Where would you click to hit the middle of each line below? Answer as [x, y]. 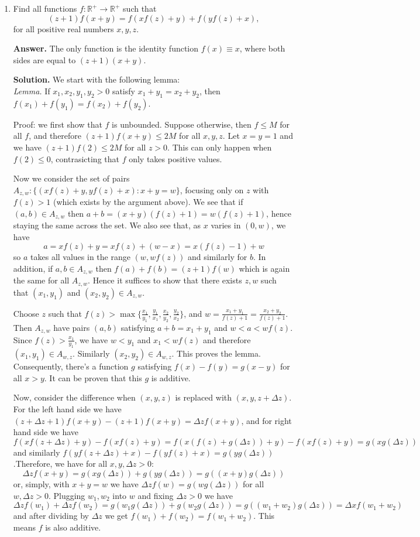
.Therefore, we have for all [60, 464]
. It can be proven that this [93, 377]
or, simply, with [41, 484]
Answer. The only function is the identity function [106, 48]
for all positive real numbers [63, 28]
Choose [26, 313]
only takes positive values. [175, 158]
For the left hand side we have [67, 409]
